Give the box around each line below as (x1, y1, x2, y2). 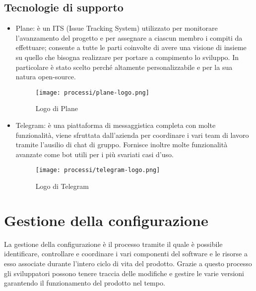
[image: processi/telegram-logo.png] (35, 167, 160, 174)
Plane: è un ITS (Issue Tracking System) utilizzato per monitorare (15, 23, 218, 33)
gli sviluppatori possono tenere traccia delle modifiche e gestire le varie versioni (4, 268, 244, 278)
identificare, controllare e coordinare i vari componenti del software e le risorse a (4, 248, 248, 259)
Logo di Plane (35, 103, 78, 114)
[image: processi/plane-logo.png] (35, 89, 149, 96)
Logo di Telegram (35, 181, 89, 191)
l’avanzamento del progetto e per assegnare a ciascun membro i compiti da (15, 32, 243, 43)
